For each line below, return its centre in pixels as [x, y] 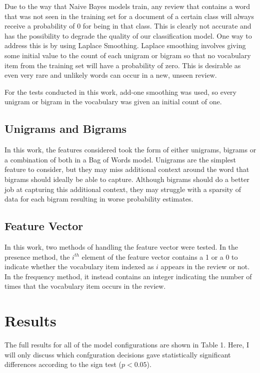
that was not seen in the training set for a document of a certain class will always [129, 16]
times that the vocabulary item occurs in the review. [85, 286]
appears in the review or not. [205, 266]
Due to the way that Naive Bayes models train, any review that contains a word [127, 6]
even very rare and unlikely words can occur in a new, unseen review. [111, 75]
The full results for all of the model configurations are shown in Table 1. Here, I [127, 344]
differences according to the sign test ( [63, 364]
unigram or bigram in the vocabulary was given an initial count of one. [113, 102]
